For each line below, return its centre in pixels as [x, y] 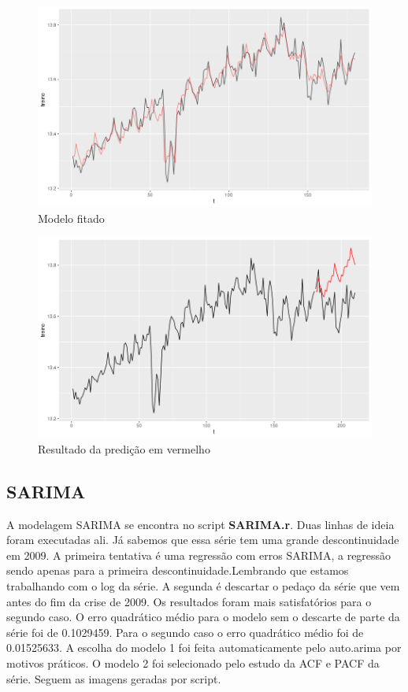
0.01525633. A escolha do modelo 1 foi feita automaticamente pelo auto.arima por [204, 648]
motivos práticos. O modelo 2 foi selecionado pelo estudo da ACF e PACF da [193, 663]
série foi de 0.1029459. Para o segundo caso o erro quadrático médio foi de [185, 632]
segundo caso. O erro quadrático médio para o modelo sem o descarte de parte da [203, 617]
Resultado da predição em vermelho [124, 448]
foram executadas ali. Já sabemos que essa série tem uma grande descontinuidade [203, 540]
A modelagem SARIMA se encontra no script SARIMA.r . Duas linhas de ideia [200, 524]
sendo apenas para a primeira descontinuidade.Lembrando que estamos [178, 570]
